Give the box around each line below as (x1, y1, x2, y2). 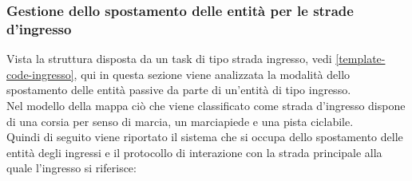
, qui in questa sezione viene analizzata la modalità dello (73, 65, 351, 82)
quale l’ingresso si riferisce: (6, 159, 137, 176)
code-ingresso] (6, 65, 74, 82)
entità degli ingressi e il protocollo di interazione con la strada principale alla (6, 144, 382, 160)
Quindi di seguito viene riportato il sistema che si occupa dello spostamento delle (6, 128, 403, 145)
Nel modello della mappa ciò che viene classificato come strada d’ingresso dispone (6, 96, 406, 113)
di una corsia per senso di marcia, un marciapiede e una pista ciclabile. (6, 112, 354, 129)
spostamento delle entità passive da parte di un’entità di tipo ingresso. (6, 81, 351, 98)
